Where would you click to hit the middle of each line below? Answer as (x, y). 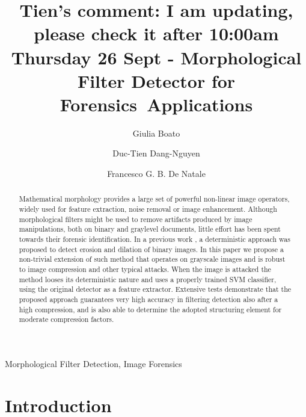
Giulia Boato (156, 133)
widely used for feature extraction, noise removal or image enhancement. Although (148, 209)
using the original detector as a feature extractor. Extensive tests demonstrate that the (155, 289)
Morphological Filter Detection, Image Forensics (93, 363)
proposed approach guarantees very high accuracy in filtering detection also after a (148, 299)
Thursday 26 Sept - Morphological (156, 57)
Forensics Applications (156, 104)
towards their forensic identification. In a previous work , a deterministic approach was (155, 239)
